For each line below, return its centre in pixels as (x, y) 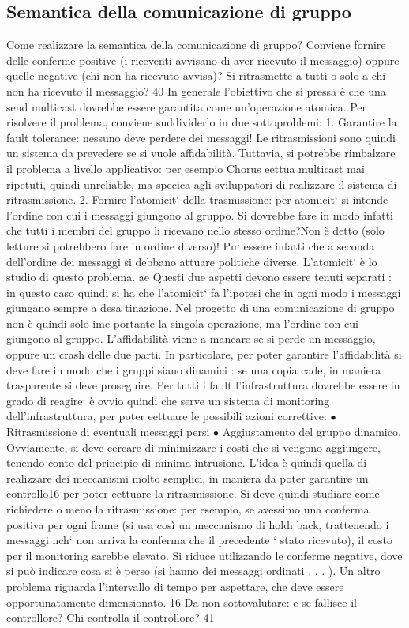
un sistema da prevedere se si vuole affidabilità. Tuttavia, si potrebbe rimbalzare (201, 153)
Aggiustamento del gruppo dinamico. (311, 432)
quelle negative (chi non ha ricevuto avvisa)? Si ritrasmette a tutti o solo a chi (196, 75)
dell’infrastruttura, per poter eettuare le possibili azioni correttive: (167, 416)
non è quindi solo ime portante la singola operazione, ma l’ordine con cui (182, 323)
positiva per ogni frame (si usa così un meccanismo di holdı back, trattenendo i (198, 524)
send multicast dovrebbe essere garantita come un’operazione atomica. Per (187, 106)
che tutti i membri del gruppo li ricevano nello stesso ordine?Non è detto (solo (195, 230)
